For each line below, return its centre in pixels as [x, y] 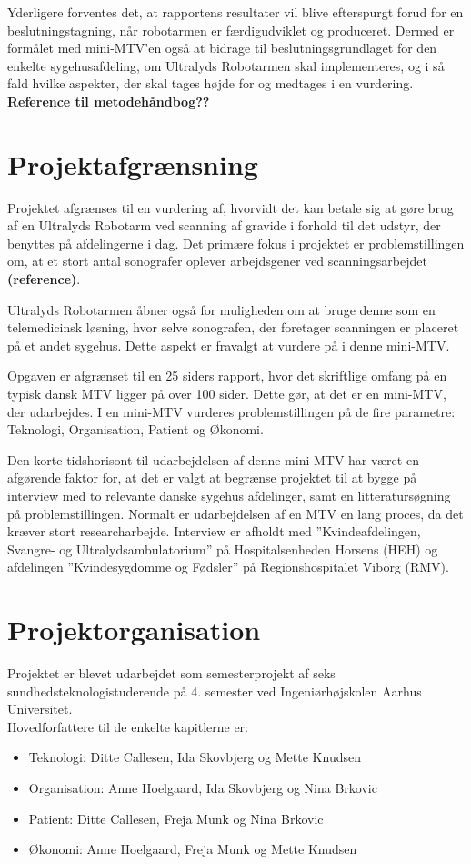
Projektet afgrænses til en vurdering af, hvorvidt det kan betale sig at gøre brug [230, 207]
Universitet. [40, 709]
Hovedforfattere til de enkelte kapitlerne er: [128, 726]
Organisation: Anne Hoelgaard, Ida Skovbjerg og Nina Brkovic [203, 788]
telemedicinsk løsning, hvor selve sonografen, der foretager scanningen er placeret [233, 327]
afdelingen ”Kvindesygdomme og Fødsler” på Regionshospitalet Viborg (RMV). [228, 567]
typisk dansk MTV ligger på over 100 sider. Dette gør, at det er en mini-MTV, [227, 394]
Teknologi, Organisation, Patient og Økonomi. [135, 429]
